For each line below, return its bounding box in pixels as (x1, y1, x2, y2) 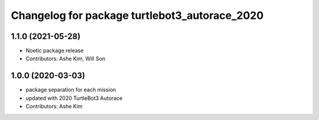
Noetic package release (25, 47, 84, 54)
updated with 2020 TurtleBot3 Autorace (25, 95, 123, 102)
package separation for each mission (25, 86, 116, 93)
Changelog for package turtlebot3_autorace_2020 (11, 9, 264, 22)
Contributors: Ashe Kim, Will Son (25, 55, 106, 62)
